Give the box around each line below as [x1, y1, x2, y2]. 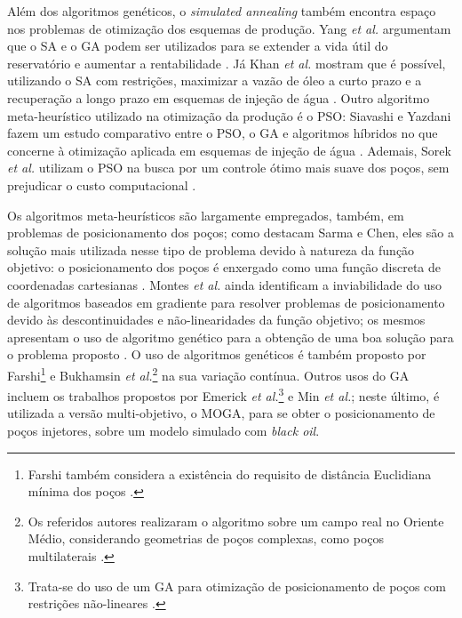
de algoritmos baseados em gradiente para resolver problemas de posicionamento [7, 293, 445, 311]
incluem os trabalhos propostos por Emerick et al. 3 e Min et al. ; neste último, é [7, 384, 440, 405]
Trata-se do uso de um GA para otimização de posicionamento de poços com [28, 576, 446, 595]
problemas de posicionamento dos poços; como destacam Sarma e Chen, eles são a [7, 223, 454, 242]
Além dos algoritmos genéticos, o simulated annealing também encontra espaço [7, 2, 436, 20]
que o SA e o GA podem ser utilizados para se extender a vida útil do [7, 36, 388, 55]
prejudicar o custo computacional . [7, 175, 196, 194]
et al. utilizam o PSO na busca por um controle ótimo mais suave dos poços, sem [7, 158, 450, 177]
